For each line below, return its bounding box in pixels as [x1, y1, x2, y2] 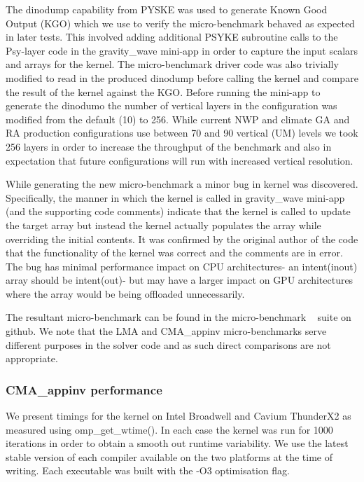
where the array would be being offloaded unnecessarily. [6, 286, 245, 301]
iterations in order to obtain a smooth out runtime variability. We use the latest [6, 436, 349, 450]
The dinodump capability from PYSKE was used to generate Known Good [6, 2, 328, 16]
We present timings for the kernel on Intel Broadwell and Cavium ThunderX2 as [6, 408, 351, 423]
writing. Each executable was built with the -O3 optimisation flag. [6, 463, 290, 478]
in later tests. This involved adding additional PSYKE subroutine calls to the [6, 29, 338, 44]
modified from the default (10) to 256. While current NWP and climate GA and [6, 111, 350, 126]
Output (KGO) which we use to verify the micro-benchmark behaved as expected [6, 15, 355, 30]
